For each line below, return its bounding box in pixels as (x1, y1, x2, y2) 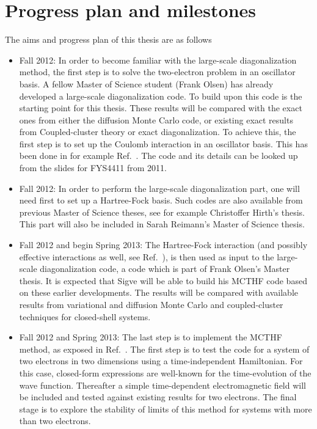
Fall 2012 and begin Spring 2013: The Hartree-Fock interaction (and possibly (19, 238, 308, 251)
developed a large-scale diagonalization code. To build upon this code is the (19, 89, 302, 102)
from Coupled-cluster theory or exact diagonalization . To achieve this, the (19, 125, 296, 138)
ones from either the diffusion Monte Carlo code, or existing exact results (19, 113, 293, 126)
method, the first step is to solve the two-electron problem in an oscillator (19, 65, 296, 78)
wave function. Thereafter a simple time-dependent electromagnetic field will (19, 378, 306, 391)
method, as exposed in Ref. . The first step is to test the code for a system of (19, 342, 310, 355)
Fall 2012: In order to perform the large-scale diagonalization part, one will (19, 182, 300, 194)
